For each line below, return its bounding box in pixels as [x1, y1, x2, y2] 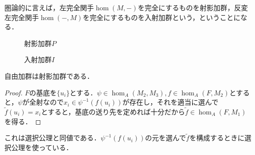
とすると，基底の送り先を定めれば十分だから [41, 106, 185, 116]
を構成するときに [189, 133, 245, 143]
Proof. [4, 87, 23, 97]
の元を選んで [145, 133, 186, 143]
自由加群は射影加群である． [4, 70, 94, 81]
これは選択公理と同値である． [4, 133, 101, 143]
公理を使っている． [11, 142, 73, 152]
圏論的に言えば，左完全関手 [4, 2, 94, 12]
